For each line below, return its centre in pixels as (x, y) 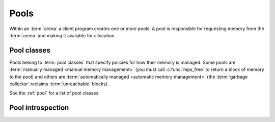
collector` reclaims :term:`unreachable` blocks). (59, 84)
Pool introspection (39, 108)
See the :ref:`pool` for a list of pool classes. (55, 93)
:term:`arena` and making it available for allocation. (63, 35)
